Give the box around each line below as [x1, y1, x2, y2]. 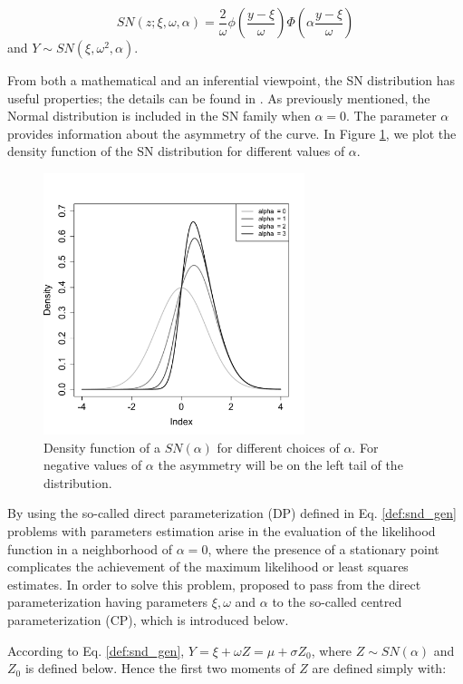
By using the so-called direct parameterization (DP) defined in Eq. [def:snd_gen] [7, 503, 457, 523]
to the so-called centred [272, 592, 402, 611]
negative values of [43, 455, 142, 474]
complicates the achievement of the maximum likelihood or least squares [7, 557, 409, 576]
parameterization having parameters [7, 592, 208, 611]
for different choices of [217, 437, 340, 456]
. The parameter [346, 106, 437, 125]
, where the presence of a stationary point [207, 539, 439, 558]
